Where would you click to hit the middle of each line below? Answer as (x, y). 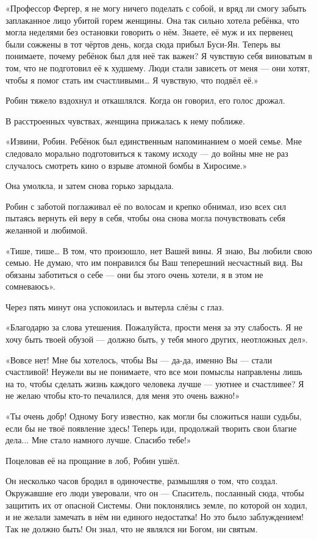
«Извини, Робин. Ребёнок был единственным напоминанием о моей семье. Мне (154, 141)
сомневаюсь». (30, 286)
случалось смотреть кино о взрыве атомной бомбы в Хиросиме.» (126, 165)
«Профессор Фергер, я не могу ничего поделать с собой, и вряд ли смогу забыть (156, 8)
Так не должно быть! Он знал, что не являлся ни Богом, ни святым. (132, 528)
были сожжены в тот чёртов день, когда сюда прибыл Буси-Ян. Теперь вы (143, 44)
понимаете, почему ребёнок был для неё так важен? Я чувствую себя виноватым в (159, 56)
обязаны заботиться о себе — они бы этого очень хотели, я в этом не (134, 274)
